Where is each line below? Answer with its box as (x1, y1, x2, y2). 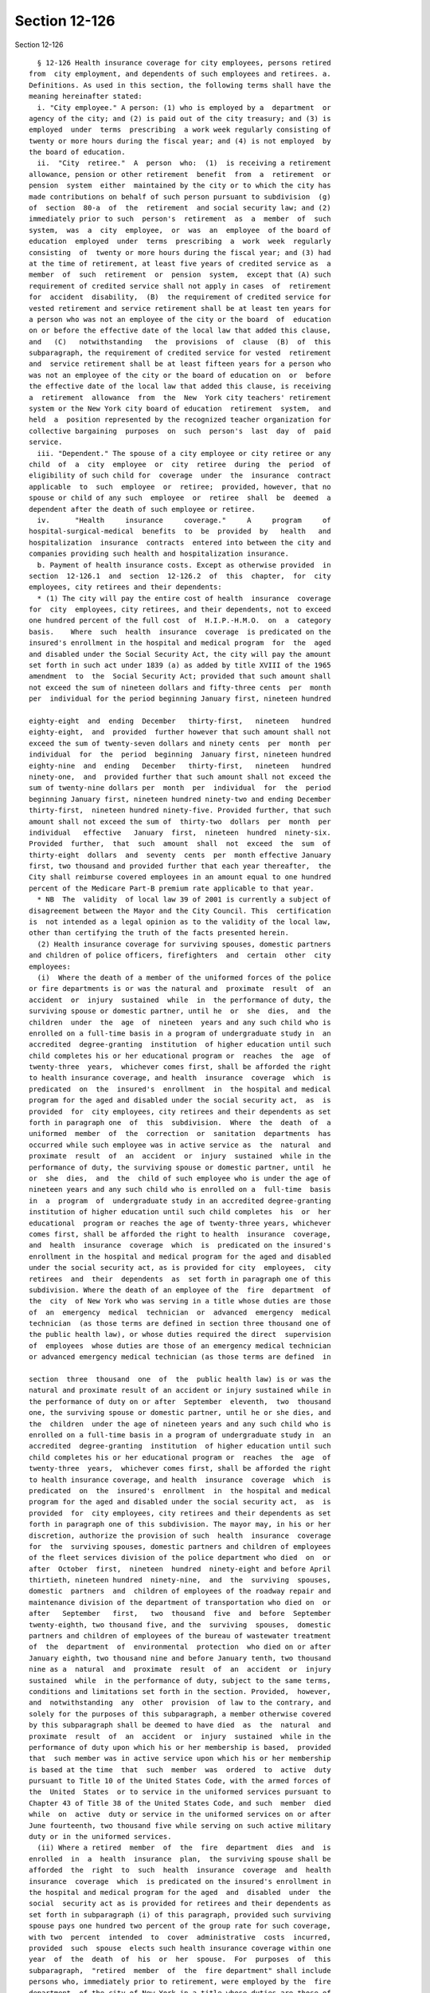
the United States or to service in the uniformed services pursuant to (29, 1787, 331, 1797)
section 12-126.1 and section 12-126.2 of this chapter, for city (29, 571, 331, 580)
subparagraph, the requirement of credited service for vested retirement (29, 348, 331, 358)
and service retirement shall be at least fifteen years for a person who (29, 360, 331, 368)
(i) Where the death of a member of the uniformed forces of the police (37, 973, 331, 982)
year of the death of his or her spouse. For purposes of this (29, 1955, 331, 1964)
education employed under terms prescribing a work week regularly (29, 237, 331, 246)
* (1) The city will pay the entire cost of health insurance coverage (37, 594, 331, 603)
